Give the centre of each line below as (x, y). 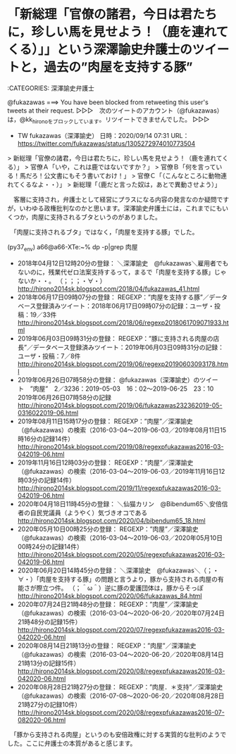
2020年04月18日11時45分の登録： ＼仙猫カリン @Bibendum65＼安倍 (119, 503)
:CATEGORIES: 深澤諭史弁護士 (51, 88)
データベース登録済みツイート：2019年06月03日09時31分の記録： (128, 347)
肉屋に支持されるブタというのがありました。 (97, 217)
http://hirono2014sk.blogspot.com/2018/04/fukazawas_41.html (108, 289)
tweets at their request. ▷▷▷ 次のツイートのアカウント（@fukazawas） (115, 111)
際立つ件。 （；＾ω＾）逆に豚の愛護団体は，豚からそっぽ (120, 588)
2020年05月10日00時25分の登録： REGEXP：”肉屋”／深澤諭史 (108, 529)
